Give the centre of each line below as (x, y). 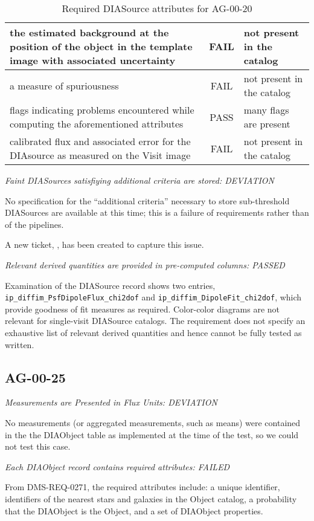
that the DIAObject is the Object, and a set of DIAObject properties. (134, 510)
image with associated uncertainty (93, 60)
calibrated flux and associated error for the (100, 141)
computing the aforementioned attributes (97, 124)
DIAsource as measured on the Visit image (100, 155)
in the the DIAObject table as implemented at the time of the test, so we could (152, 434)
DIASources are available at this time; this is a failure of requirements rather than (157, 212)
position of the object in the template (101, 46)
